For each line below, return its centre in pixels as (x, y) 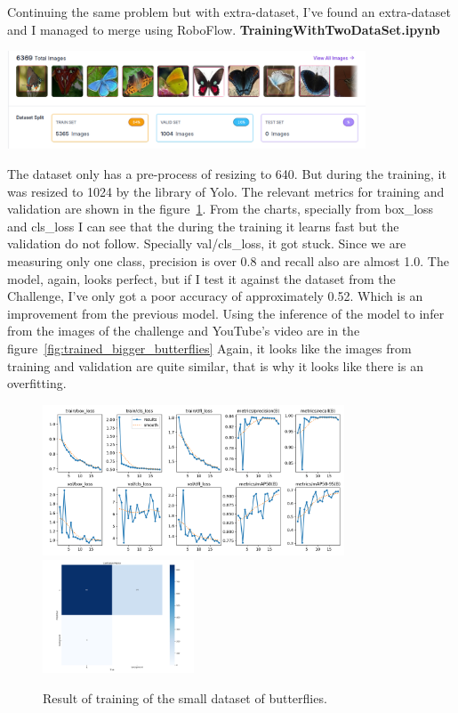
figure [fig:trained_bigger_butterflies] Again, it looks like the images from (209, 348)
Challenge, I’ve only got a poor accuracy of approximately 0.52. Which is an (215, 296)
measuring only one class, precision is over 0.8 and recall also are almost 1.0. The (228, 260)
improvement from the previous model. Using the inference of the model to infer (226, 313)
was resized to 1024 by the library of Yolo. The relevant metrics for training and (226, 191)
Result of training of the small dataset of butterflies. (185, 697)
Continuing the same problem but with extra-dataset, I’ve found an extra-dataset (229, 12)
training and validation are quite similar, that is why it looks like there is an (215, 365)
